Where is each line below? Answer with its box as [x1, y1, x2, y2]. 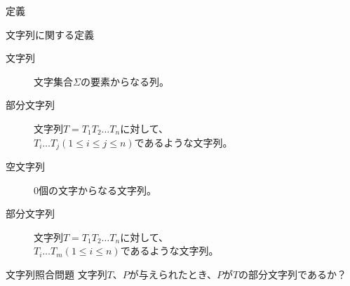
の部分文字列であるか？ [238, 266, 346, 281]
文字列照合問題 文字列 [6, 266, 107, 281]
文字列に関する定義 [6, 27, 94, 41]
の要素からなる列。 [80, 74, 169, 88]
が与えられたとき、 [128, 266, 217, 281]
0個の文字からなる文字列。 [34, 182, 156, 197]
